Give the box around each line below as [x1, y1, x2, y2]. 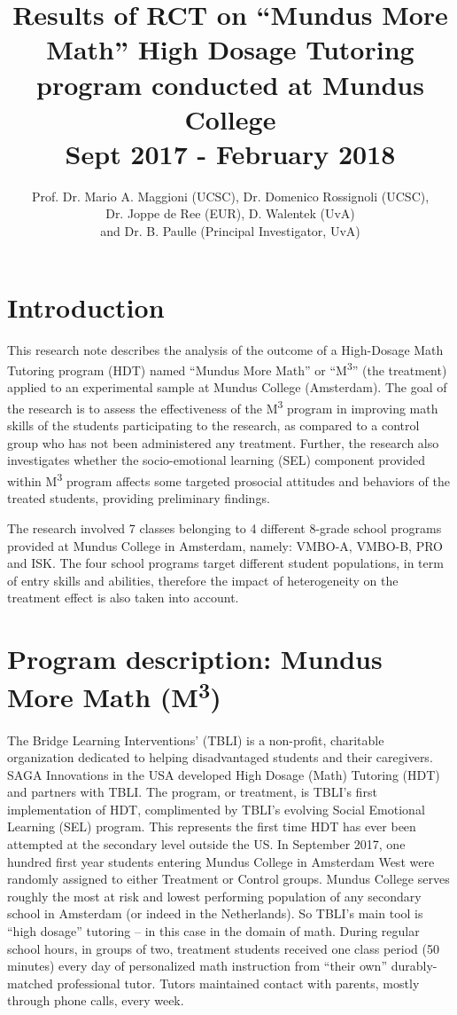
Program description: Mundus [7, 641, 383, 677]
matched [7, 973, 53, 992]
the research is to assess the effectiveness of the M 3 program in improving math [7, 397, 438, 417]
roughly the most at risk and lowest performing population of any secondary [7, 886, 422, 905]
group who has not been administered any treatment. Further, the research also [7, 433, 439, 452]
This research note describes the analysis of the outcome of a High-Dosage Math [7, 340, 444, 358]
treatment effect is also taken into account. [7, 588, 239, 607]
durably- [391, 956, 438, 975]
